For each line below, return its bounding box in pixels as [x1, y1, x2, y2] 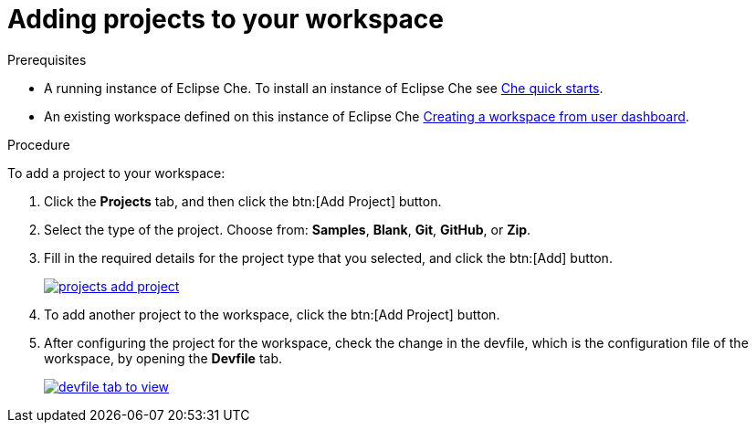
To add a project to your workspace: [7, 164, 226, 181]
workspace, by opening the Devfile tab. [44, 350, 282, 366]
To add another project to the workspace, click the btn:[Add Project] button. [44, 306, 500, 322]
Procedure [7, 136, 70, 152]
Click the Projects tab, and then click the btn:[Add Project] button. [44, 193, 442, 209]
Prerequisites [7, 51, 87, 68]
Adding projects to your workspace [7, 4, 445, 35]
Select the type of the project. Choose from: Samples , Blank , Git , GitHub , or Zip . [44, 221, 531, 237]
